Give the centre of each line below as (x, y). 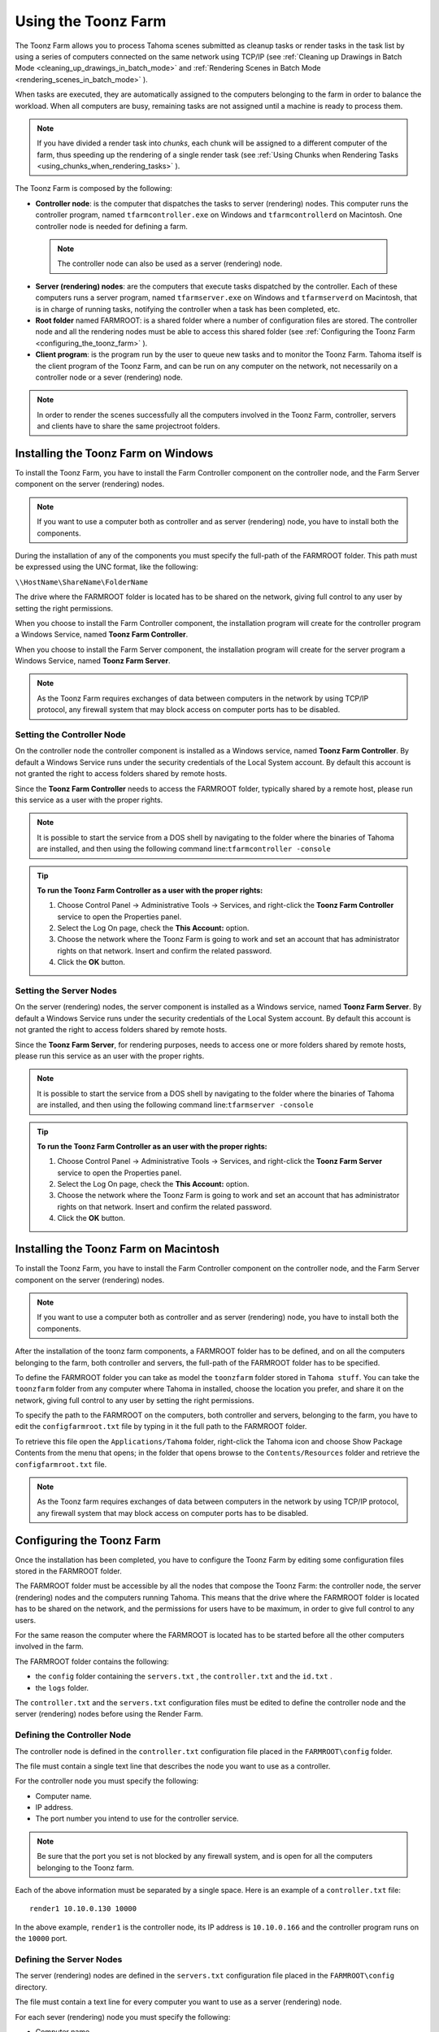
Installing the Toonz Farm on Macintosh (117, 1249)
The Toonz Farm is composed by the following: (93, 189)
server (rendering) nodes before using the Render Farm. (109, 1714)
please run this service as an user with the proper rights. (110, 1056)
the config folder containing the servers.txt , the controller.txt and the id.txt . (184, 1676)
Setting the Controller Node (70, 735)
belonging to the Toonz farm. (85, 1867)
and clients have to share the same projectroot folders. (128, 426)
